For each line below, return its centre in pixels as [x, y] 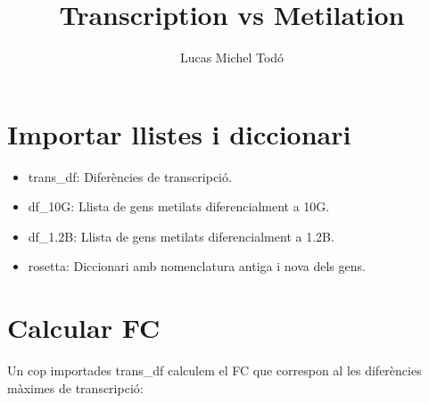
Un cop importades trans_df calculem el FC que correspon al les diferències [214, 370]
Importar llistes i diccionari [179, 133]
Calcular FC [84, 328]
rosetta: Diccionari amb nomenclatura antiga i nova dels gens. [197, 266]
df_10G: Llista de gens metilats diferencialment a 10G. [179, 206]
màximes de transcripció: [75, 387]
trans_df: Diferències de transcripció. [130, 176]
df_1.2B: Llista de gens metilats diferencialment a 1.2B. [181, 236]
